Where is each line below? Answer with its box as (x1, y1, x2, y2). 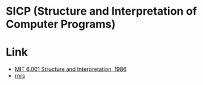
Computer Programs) (6, 17, 116, 31)
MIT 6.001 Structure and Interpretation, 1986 (14, 65, 127, 73)
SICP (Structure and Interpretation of (6, 4, 197, 18)
